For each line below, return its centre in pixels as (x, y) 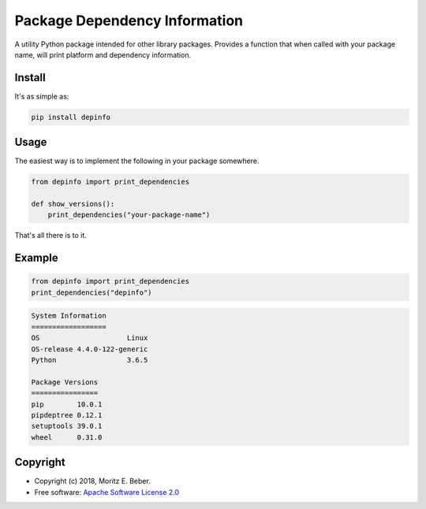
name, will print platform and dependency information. (103, 54)
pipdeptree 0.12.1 (67, 415)
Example (36, 258)
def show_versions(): (73, 204)
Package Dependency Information (129, 20)
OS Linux (90, 338)
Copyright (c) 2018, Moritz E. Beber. (93, 481)
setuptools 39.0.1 (67, 426)
